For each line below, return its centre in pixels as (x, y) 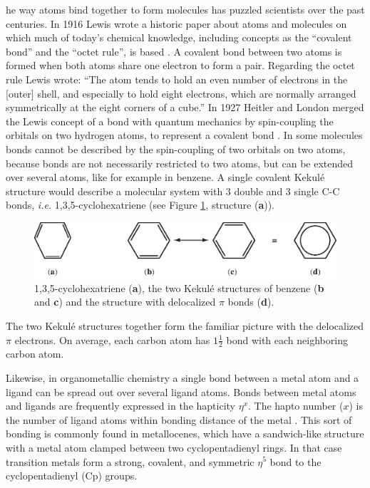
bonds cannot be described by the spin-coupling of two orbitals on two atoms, (176, 149)
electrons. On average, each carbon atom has (112, 339)
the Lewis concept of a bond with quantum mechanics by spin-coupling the (170, 121)
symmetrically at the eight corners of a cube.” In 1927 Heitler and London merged (185, 107)
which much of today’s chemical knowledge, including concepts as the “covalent (179, 37)
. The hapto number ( (296, 406)
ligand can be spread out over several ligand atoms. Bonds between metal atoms (181, 391)
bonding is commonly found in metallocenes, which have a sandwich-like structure (185, 434)
